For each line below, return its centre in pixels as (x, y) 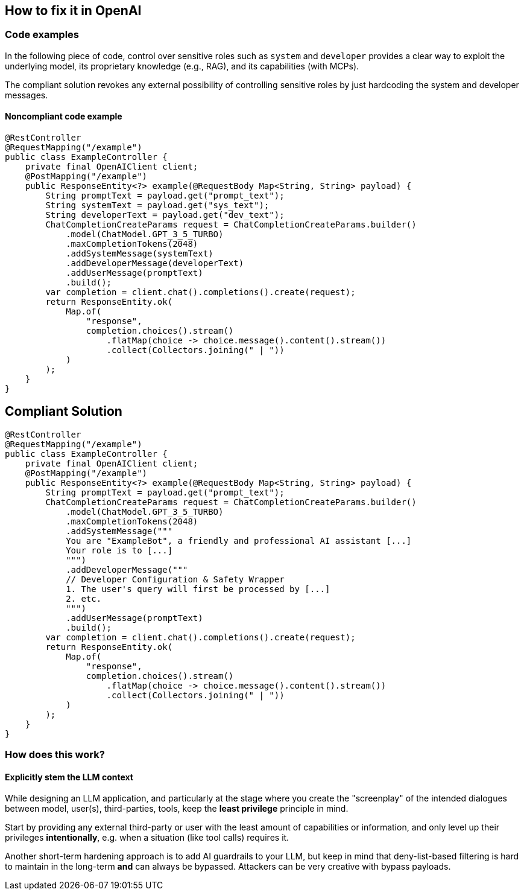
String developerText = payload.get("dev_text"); (165, 215)
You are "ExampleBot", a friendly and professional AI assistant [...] (239, 540)
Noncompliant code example (64, 116)
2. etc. (84, 598)
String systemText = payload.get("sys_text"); (157, 205)
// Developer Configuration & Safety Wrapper (175, 579)
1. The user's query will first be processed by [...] (198, 589)
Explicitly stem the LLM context (69, 777)
